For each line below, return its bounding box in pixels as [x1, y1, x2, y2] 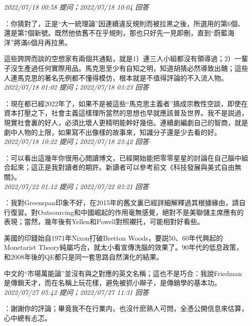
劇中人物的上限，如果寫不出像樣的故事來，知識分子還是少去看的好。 [4, 127, 221, 137]
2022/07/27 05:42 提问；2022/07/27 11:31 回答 [4, 287, 149, 297]
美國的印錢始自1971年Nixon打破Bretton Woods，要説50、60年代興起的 [4, 232, 223, 243]
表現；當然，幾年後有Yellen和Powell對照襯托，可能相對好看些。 [4, 216, 204, 227]
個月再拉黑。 [31, 37, 72, 47]
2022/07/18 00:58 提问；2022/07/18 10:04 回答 [4, 2, 149, 12]
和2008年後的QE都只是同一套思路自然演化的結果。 [4, 252, 163, 262]
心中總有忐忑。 [4, 313, 51, 323]
